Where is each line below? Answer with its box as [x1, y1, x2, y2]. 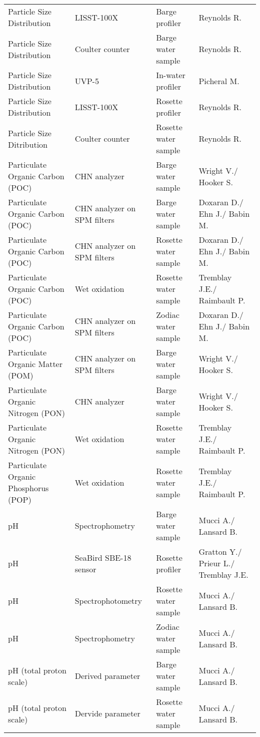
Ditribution [8, 138, 47, 150]
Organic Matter [8, 358, 62, 370]
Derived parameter [74, 670, 140, 681]
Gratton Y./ [198, 546, 242, 557]
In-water [156, 69, 185, 81]
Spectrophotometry [74, 595, 142, 606]
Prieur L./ [198, 557, 235, 569]
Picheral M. [198, 75, 239, 87]
